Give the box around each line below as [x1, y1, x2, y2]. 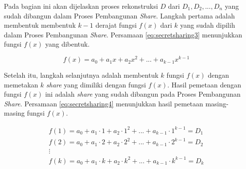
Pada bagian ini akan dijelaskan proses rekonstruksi [4, 1, 158, 11]
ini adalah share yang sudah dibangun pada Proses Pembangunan [45, 89, 241, 99]
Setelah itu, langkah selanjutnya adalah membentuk [4, 70, 158, 80]
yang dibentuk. [45, 39, 90, 49]
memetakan [4, 79, 38, 89]
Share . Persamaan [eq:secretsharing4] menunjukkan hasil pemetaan [4, 98, 203, 108]
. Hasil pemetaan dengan [167, 79, 242, 89]
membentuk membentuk [4, 20, 76, 30]
